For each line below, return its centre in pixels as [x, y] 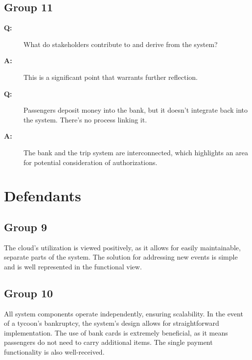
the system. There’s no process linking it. [85, 119]
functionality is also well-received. [54, 352]
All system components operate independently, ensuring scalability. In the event [124, 313]
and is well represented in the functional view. [73, 266]
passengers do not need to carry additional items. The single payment [108, 342]
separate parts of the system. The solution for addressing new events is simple [121, 257]
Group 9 [25, 227]
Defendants [43, 196]
